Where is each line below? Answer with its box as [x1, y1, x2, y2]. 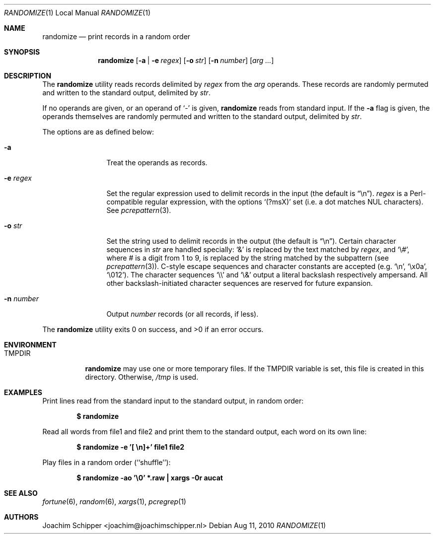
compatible [106, 198, 143, 206]
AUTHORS [4, 513, 39, 521]
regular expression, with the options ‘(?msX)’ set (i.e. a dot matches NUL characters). [145, 198, 424, 206]
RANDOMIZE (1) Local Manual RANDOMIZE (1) [4, 8, 150, 17]
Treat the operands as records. [106, 158, 208, 167]
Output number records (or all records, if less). [106, 310, 259, 318]
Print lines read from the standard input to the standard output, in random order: [42, 397, 304, 405]
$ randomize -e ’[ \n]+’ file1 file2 [76, 443, 185, 451]
